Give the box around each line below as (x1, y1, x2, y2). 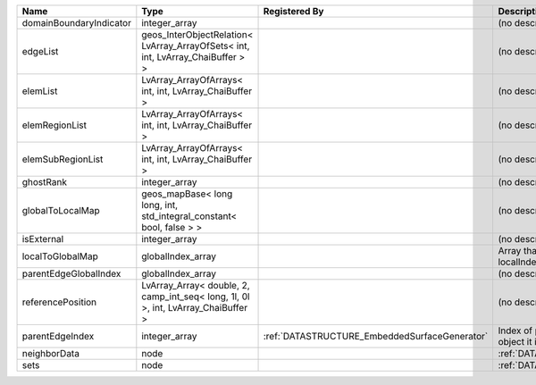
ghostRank (21, 176, 67, 188)
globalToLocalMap (21, 205, 100, 216)
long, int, (141, 199, 179, 211)
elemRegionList (21, 119, 88, 131)
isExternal (21, 233, 64, 245)
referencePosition (21, 296, 97, 308)
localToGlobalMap (21, 250, 98, 263)
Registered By (263, 5, 324, 17)
